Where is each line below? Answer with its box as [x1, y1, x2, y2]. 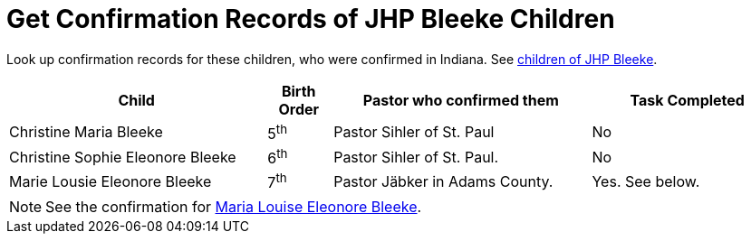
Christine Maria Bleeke [9, 123, 163, 142]
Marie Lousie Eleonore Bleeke [9, 172, 212, 191]
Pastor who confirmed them [362, 90, 559, 109]
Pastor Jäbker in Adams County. [333, 172, 554, 191]
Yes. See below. [592, 172, 700, 191]
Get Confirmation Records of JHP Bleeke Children [6, 4, 615, 34]
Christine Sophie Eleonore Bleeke [9, 147, 236, 166]
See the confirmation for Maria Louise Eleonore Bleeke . [45, 197, 422, 216]
